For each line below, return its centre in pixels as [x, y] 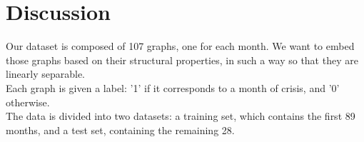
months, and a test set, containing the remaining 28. [120, 130]
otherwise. [28, 102]
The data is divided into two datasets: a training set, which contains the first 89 [181, 116]
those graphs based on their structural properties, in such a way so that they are [182, 60]
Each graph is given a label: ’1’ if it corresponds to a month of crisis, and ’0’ [173, 87]
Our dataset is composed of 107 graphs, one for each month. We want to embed [180, 46]
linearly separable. [46, 74]
